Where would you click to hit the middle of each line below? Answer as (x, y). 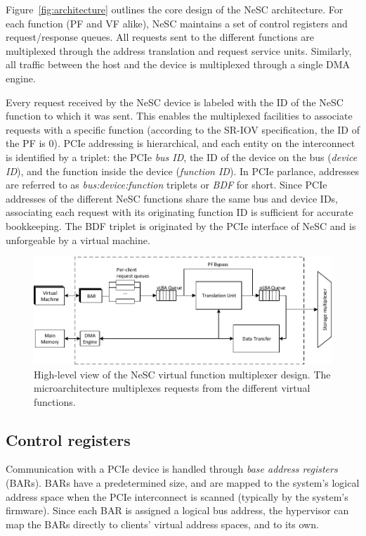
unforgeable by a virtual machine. (78, 240)
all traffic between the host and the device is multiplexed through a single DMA (178, 64)
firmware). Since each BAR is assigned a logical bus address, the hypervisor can (177, 510)
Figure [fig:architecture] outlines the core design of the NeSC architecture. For (175, 9)
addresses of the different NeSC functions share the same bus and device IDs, (172, 198)
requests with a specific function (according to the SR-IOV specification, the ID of (183, 129)
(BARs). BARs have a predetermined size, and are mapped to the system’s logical (183, 483)
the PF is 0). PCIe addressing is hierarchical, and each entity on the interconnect (181, 143)
